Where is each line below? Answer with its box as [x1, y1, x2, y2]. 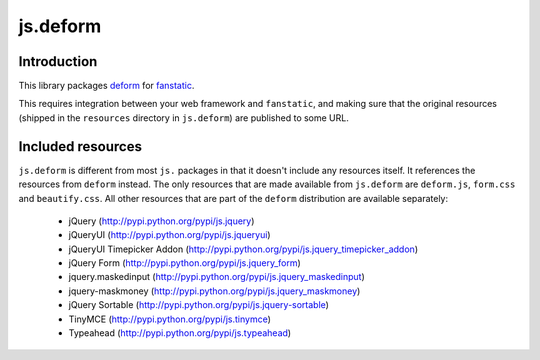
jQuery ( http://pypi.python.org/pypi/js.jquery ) [68, 215, 255, 227]
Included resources [18, 138, 142, 155]
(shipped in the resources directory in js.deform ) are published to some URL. [18, 111, 349, 124]
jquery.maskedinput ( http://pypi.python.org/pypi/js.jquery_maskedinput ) [68, 271, 365, 283]
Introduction [18, 53, 98, 70]
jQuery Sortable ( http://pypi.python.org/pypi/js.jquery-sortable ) [68, 299, 330, 311]
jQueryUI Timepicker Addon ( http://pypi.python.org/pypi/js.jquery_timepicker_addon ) [68, 243, 419, 255]
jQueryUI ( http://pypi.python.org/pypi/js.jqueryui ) [68, 229, 271, 241]
